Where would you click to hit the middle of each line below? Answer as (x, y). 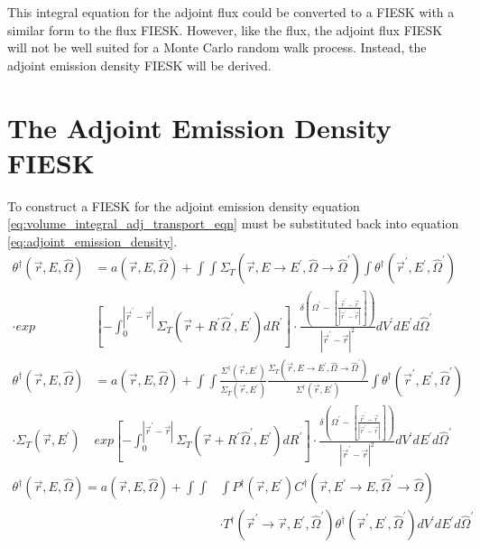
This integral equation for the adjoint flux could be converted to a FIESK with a (231, 12)
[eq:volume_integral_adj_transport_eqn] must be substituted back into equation (233, 223)
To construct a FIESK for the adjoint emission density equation (184, 205)
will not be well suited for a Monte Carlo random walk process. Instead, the (217, 47)
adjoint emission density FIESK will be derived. (139, 65)
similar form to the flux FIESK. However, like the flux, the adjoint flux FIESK (225, 29)
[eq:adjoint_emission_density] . (92, 241)
